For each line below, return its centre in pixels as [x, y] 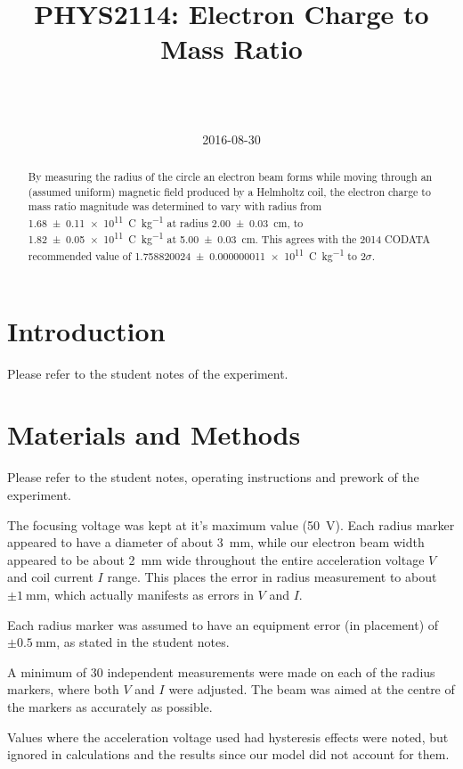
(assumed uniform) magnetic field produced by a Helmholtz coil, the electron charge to [229, 191]
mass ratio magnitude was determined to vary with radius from [175, 206]
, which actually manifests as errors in [150, 594]
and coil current [50, 577]
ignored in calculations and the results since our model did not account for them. [228, 754]
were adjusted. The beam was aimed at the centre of [312, 689]
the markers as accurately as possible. [110, 706]
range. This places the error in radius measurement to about [272, 577]
